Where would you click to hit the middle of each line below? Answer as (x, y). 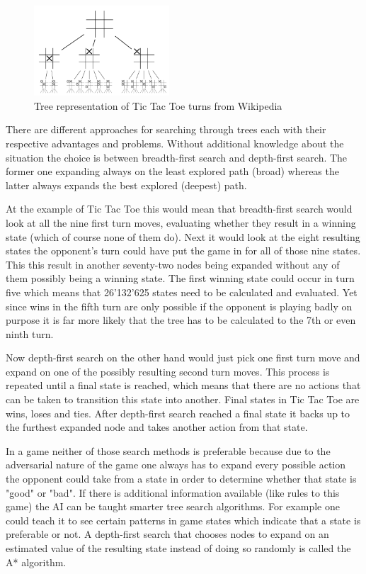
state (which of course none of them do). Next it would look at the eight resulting (183, 236)
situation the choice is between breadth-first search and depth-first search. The (177, 157)
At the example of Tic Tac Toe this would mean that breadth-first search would (179, 209)
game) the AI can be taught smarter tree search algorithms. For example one (173, 506)
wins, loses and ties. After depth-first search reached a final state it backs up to (178, 413)
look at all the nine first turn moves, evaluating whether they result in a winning (181, 222)
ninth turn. (30, 333)
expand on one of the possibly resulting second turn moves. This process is (168, 371)
